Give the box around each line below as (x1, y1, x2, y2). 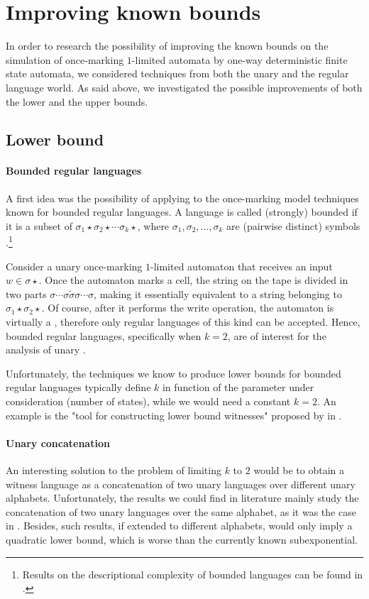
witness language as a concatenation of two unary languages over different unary (6, 476, 356, 491)
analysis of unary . (6, 342, 86, 357)
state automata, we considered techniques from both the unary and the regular (6, 66, 349, 81)
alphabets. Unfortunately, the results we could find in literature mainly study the (6, 490, 359, 505)
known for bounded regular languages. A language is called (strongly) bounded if (6, 204, 358, 219)
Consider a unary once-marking (6, 258, 143, 273)
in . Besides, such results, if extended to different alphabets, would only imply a (6, 518, 353, 533)
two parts (6, 286, 47, 301)
